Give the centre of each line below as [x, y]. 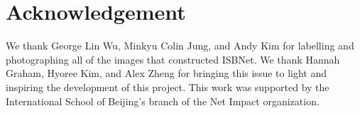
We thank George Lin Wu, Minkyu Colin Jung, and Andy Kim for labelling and [180, 46]
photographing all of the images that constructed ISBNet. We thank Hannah [173, 59]
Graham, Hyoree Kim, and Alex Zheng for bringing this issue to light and [167, 73]
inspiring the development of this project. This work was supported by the [168, 87]
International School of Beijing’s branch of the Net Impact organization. [163, 101]
